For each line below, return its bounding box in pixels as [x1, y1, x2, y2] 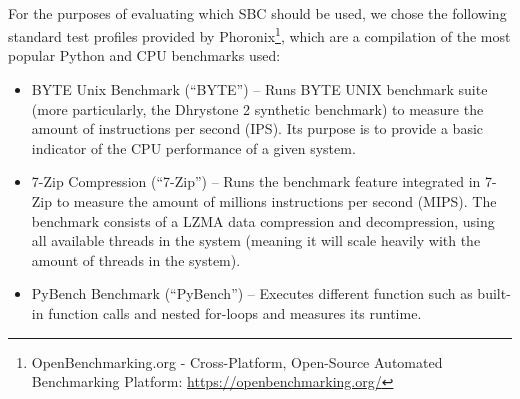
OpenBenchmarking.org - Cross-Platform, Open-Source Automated [31, 351, 443, 372]
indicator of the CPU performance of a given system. [31, 137, 356, 158]
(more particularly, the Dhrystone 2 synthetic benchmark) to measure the [31, 98, 484, 119]
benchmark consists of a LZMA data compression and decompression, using [31, 210, 495, 231]
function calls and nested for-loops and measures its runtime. [48, 302, 422, 323]
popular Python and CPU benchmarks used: [8, 45, 281, 66]
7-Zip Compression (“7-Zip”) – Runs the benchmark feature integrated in [31, 171, 481, 192]
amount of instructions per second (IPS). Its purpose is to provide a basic [31, 118, 484, 139]
